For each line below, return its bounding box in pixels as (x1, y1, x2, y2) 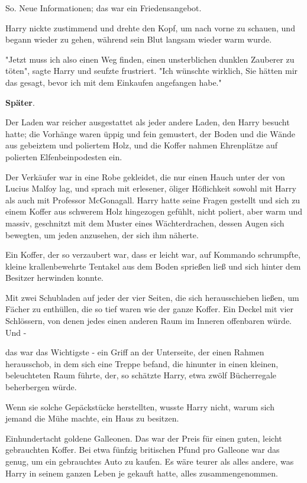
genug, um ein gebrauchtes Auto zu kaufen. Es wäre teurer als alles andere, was (5, 455, 294, 467)
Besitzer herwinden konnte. (5, 271, 104, 284)
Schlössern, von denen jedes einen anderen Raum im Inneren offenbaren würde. (5, 315, 292, 327)
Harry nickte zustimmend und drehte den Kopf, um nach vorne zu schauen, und (5, 21, 295, 34)
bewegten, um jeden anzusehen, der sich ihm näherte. (5, 228, 199, 241)
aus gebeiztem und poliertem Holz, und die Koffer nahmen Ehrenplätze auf (5, 139, 278, 151)
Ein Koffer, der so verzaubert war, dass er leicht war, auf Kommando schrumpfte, (5, 248, 300, 261)
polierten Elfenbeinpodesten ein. (5, 150, 122, 163)
